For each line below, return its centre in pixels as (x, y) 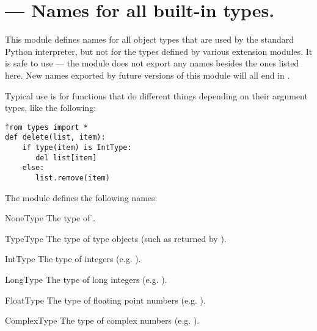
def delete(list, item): (55, 137)
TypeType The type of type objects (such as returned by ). (116, 238)
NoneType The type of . (50, 218)
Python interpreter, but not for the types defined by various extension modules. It (159, 51)
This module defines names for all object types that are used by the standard (150, 39)
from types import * (47, 127)
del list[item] (66, 158)
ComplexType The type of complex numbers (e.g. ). (102, 320)
